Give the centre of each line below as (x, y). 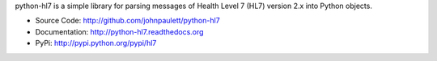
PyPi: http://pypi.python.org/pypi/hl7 (96, 43)
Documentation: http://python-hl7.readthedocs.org (119, 31)
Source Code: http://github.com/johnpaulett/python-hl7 (127, 21)
